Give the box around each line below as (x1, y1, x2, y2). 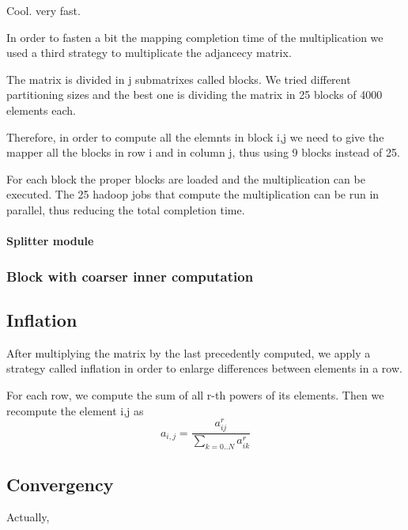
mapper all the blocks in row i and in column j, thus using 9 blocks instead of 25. (6, 144, 400, 161)
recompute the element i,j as (6, 402, 144, 418)
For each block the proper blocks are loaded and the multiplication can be (6, 170, 365, 187)
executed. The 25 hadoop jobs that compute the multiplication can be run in (6, 186, 380, 203)
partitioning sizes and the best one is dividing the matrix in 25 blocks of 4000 (6, 86, 383, 103)
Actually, (6, 509, 50, 525)
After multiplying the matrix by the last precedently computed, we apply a (6, 344, 371, 361)
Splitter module (6, 233, 94, 249)
